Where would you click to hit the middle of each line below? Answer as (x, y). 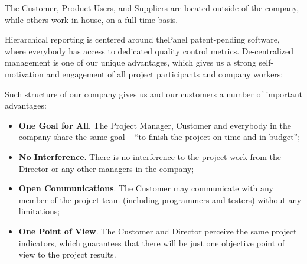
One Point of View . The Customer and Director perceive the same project (158, 231)
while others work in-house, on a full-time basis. (92, 19)
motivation (24, 74)
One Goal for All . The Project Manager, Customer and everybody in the (155, 125)
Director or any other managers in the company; (106, 168)
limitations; (39, 211)
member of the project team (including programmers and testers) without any (160, 199)
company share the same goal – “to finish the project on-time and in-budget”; (159, 137)
